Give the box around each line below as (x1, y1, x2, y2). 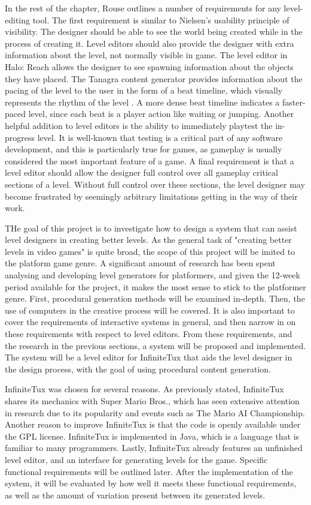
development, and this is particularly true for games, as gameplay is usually (5, 143, 282, 155)
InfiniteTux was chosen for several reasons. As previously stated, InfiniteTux (5, 383, 284, 395)
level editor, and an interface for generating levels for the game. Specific (5, 453, 268, 465)
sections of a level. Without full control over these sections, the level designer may (5, 178, 305, 190)
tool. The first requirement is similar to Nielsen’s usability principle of (32, 13, 289, 26)
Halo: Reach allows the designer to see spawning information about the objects (5, 60, 294, 73)
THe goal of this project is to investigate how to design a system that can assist (5, 221, 297, 234)
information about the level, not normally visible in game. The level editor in (5, 49, 288, 61)
